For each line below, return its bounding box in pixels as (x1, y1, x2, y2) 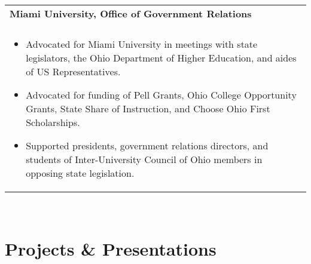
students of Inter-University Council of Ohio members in (26, 152, 263, 166)
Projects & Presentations (5, 236, 217, 260)
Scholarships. (26, 115, 80, 129)
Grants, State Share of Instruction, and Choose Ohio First (26, 102, 270, 115)
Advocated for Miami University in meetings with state (26, 37, 258, 51)
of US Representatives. (26, 65, 121, 78)
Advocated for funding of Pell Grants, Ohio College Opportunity (26, 88, 297, 102)
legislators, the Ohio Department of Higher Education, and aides (26, 51, 297, 65)
